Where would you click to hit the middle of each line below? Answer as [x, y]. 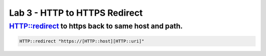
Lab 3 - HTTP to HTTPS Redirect [76, 13]
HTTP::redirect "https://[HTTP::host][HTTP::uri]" [82, 41]
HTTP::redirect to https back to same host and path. [96, 26]
